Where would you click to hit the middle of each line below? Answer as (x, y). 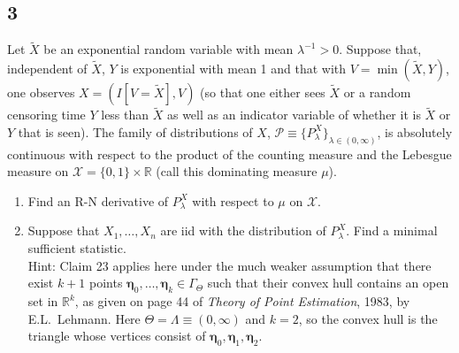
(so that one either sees (263, 92)
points (106, 283)
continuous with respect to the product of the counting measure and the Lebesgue (229, 153)
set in (43, 301)
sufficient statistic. (77, 248)
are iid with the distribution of (243, 230)
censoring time (46, 115)
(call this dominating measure (237, 171)
